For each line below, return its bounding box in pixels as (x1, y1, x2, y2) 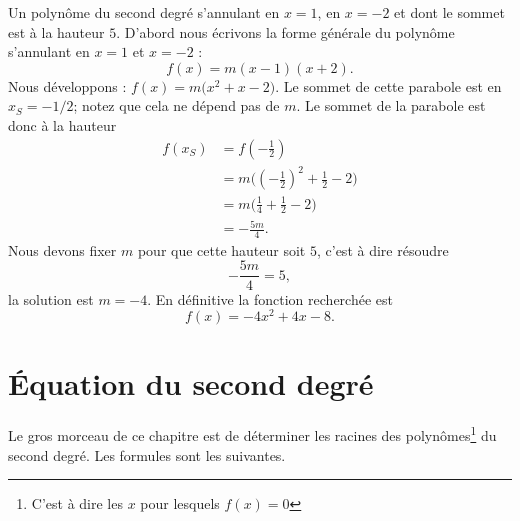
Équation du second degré (8, 363, 374, 404)
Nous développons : (8, 75, 127, 96)
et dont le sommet (394, 2, 505, 22)
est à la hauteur (8, 21, 105, 42)
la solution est (8, 288, 94, 309)
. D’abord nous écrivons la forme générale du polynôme (116, 21, 455, 42)
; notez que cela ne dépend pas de (73, 95, 280, 116)
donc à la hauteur (8, 114, 117, 135)
